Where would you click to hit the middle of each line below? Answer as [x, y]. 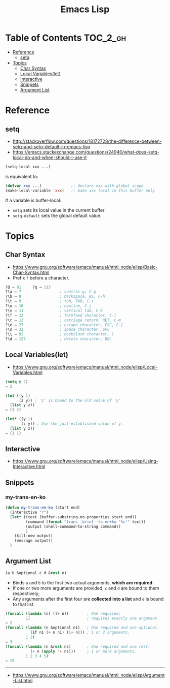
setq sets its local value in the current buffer [58, 210]
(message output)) [34, 541]
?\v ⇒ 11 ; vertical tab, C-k [54, 310]
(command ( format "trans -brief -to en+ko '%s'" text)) [86, 522]
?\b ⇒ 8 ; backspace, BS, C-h [55, 296]
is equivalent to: [22, 176]
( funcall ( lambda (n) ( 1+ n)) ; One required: [63, 613]
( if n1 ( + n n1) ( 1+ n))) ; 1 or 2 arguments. [80, 633]
